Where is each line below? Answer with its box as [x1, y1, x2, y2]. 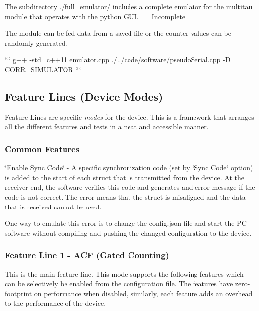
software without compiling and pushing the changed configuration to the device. [5, 227, 252, 238]
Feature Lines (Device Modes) [5, 88, 163, 104]
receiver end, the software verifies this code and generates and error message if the [5, 182, 255, 192]
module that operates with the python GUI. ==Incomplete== [5, 11, 196, 21]
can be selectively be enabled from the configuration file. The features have [5, 278, 233, 289]
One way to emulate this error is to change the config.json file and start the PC [5, 218, 247, 228]
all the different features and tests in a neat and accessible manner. [5, 121, 209, 132]
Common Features [5, 142, 80, 155]
